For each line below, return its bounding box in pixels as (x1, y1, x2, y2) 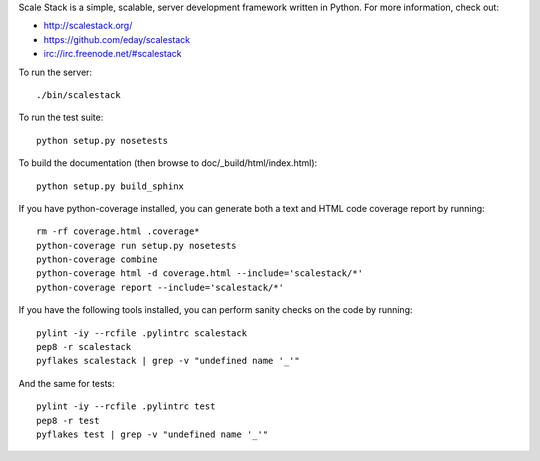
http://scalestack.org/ (43, 20, 133, 32)
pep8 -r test (36, 415, 100, 426)
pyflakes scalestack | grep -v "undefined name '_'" (36, 355, 300, 367)
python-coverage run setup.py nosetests (36, 240, 237, 251)
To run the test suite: (18, 111, 104, 124)
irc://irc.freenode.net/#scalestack (43, 48, 182, 60)
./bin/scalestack (36, 89, 121, 100)
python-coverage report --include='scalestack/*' (36, 281, 285, 293)
